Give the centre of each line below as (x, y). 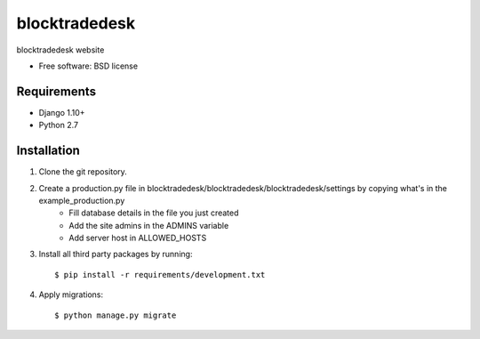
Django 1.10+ (62, 112)
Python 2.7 (59, 125)
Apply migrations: (71, 295)
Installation (48, 151)
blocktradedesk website (60, 50)
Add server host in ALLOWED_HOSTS (138, 238)
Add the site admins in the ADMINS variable (149, 225)
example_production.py (82, 200)
